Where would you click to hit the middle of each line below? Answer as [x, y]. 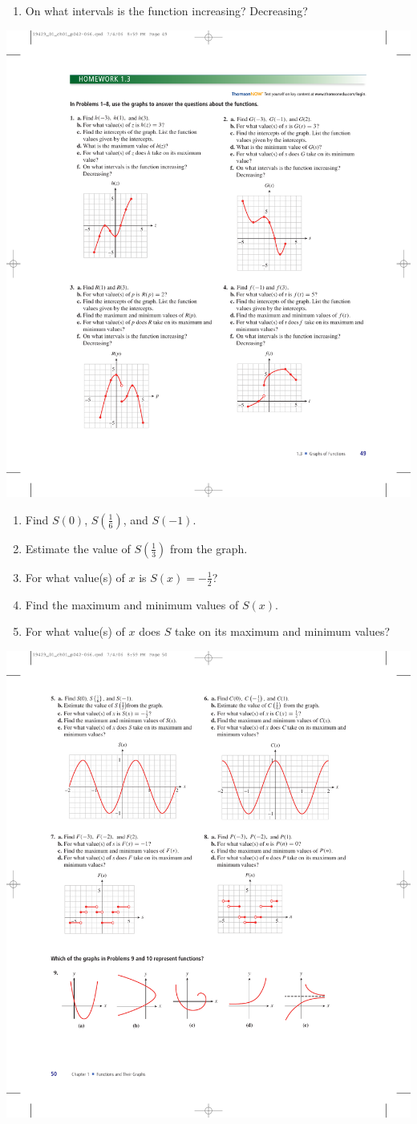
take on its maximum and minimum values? [282, 631]
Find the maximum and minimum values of [132, 604]
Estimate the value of [78, 548]
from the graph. [209, 548]
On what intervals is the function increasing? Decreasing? [166, 10]
